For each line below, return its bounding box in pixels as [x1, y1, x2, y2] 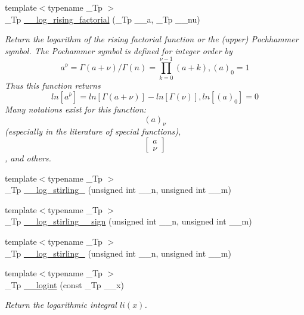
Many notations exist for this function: [5, 103, 147, 116]
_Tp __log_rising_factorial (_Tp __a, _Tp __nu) [5, 13, 200, 25]
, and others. [5, 152, 51, 164]
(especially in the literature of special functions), [5, 125, 181, 138]
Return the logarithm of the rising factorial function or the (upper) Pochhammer [5, 33, 299, 45]
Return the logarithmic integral [5, 298, 117, 311]
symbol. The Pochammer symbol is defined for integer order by [5, 44, 232, 57]
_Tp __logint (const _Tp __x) [5, 278, 124, 291]
